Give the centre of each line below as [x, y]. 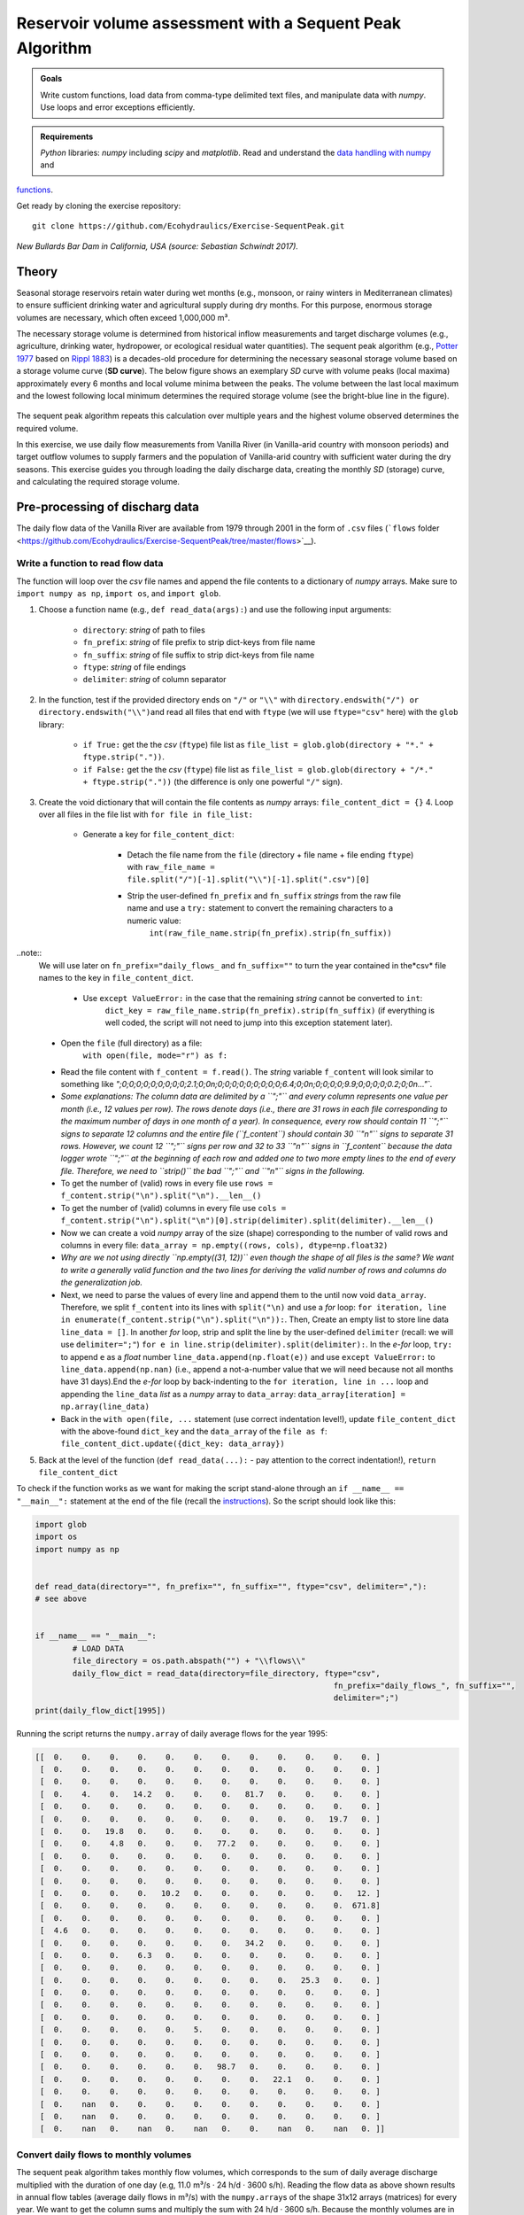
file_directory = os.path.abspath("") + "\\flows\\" [189, 1661]
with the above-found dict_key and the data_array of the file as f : [194, 1431]
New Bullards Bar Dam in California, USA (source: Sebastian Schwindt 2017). [157, 246]
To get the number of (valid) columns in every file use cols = [173, 1208]
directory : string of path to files [144, 630]
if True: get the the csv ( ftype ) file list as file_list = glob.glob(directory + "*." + [258, 744]
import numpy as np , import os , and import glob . [119, 594]
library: [51, 724]
